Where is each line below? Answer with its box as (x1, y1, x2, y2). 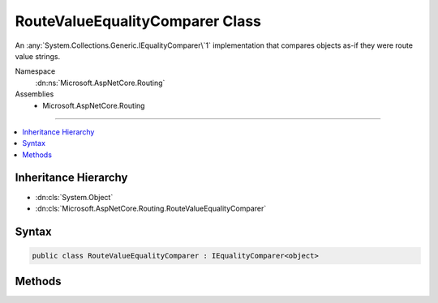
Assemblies (15, 89, 54, 99)
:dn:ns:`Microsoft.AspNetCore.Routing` (35, 78, 165, 87)
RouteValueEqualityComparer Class (15, 12, 262, 30)
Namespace (15, 66, 56, 76)
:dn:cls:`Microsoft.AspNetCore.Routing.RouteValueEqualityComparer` (35, 203, 267, 213)
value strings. (15, 51, 61, 61)
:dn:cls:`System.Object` (35, 192, 114, 202)
